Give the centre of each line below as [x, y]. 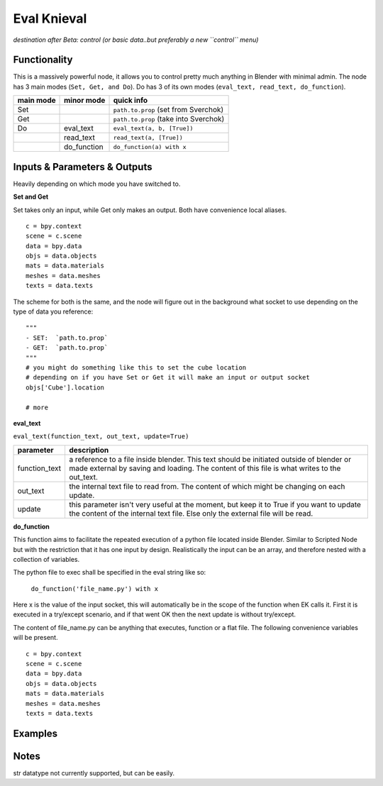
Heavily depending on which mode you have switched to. [97, 184]
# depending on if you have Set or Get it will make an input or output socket [168, 377]
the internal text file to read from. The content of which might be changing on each [207, 486]
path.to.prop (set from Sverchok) [168, 110]
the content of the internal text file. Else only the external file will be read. [191, 513]
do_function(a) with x [150, 146]
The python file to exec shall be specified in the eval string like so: [110, 572]
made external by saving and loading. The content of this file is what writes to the [205, 468]
